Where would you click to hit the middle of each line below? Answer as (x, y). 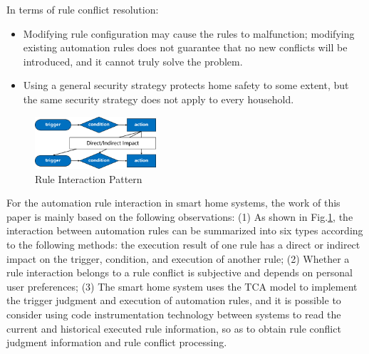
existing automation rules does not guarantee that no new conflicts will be (185, 47)
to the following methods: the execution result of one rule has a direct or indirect (183, 245)
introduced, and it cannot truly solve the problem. (133, 61)
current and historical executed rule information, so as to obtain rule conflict (174, 328)
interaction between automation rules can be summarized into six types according (185, 230)
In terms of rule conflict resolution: (83, 9)
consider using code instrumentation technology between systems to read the (174, 314)
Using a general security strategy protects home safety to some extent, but (186, 85)
